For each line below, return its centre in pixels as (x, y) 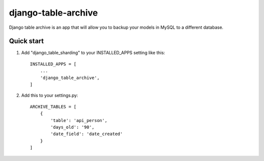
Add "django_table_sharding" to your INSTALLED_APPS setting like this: (93, 53)
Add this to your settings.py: (50, 96)
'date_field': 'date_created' (87, 134)
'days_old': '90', (73, 127)
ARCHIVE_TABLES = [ (53, 107)
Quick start (26, 41)
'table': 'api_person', (79, 120)
